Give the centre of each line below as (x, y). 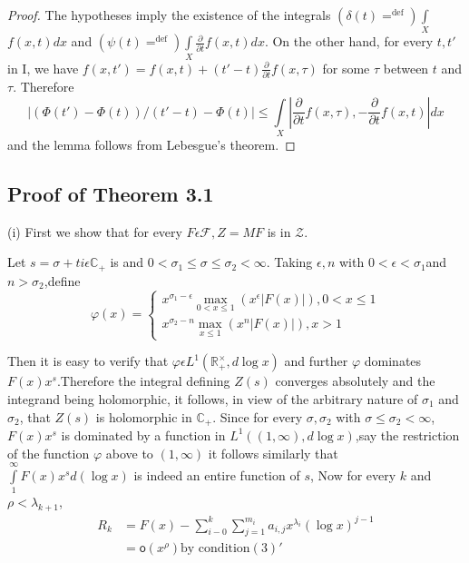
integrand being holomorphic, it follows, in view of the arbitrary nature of (213, 398)
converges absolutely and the (355, 381)
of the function (49, 453)
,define (62, 280)
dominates (393, 361)
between (406, 68)
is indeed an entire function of (217, 474)
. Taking (289, 262)
